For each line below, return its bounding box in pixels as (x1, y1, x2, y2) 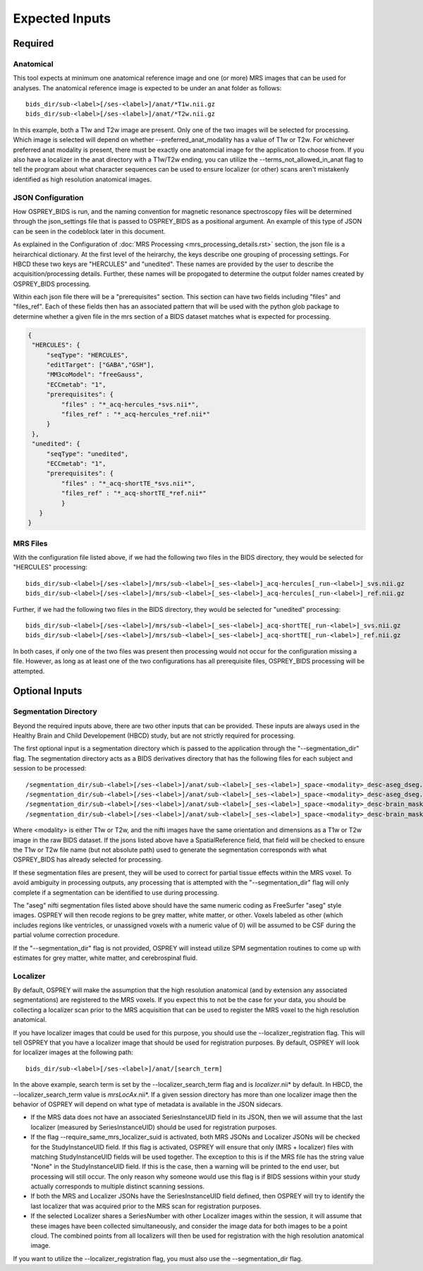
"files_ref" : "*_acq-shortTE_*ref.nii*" (61, 489, 207, 498)
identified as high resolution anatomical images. (13, 175, 152, 183)
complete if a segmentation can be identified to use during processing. (13, 888, 219, 896)
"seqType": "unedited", (46, 450, 129, 458)
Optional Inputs (13, 685, 82, 697)
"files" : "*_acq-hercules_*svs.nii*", (61, 400, 200, 409)
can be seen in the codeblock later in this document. (13, 227, 166, 236)
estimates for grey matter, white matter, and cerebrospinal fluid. (13, 953, 197, 962)
